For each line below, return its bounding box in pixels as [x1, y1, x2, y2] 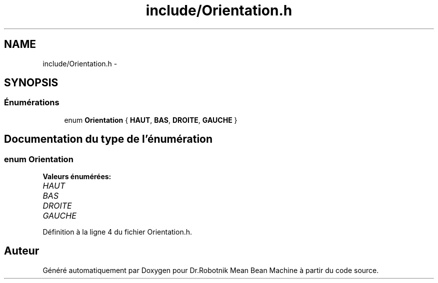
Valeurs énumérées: [42, 172, 111, 181]
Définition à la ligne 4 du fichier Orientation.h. [42, 228, 192, 237]
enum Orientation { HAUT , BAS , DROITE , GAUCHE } [64, 115, 237, 124]
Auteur [4, 245, 39, 258]
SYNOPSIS [4, 76, 58, 89]
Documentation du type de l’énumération [4, 133, 213, 146]
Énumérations [4, 97, 59, 108]
